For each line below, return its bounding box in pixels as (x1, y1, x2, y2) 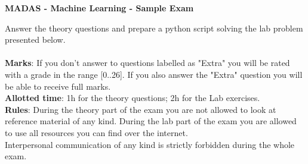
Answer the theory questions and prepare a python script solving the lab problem (5, 21, 303, 34)
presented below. (5, 33, 66, 46)
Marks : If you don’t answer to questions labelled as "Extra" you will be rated (5, 56, 290, 69)
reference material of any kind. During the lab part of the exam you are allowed (5, 115, 297, 127)
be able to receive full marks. (5, 80, 111, 92)
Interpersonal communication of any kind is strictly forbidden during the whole (5, 138, 295, 150)
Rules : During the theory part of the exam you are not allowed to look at (5, 103, 276, 115)
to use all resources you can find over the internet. (5, 126, 188, 138)
